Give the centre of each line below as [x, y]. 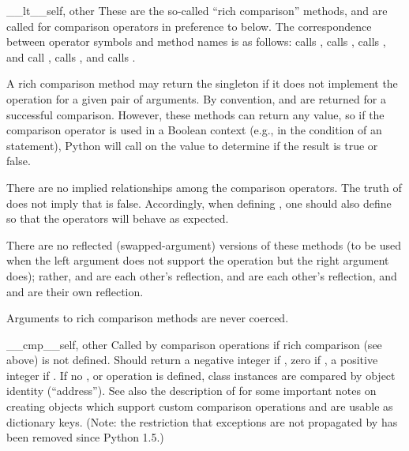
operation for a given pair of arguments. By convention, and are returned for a [196, 98]
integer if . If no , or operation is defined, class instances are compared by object [201, 375]
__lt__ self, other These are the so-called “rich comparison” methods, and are [197, 10]
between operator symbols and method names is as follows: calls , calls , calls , [196, 41]
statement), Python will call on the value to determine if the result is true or [192, 145]
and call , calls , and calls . [71, 56]
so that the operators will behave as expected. [118, 218]
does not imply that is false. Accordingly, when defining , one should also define [199, 203]
